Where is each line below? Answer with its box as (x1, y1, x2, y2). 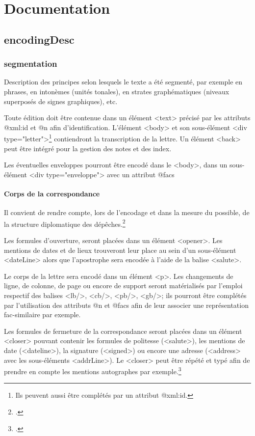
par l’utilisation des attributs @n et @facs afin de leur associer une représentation (4, 300, 249, 310)
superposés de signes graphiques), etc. (4, 96, 118, 106)
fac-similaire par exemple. (4, 309, 81, 320)
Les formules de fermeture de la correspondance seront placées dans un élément (4, 326, 242, 336)
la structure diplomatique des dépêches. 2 (4, 217, 126, 229)
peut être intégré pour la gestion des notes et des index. (4, 143, 172, 153)
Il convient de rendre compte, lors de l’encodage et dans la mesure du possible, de (4, 207, 250, 218)
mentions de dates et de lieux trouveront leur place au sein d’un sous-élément (4, 245, 236, 255)
